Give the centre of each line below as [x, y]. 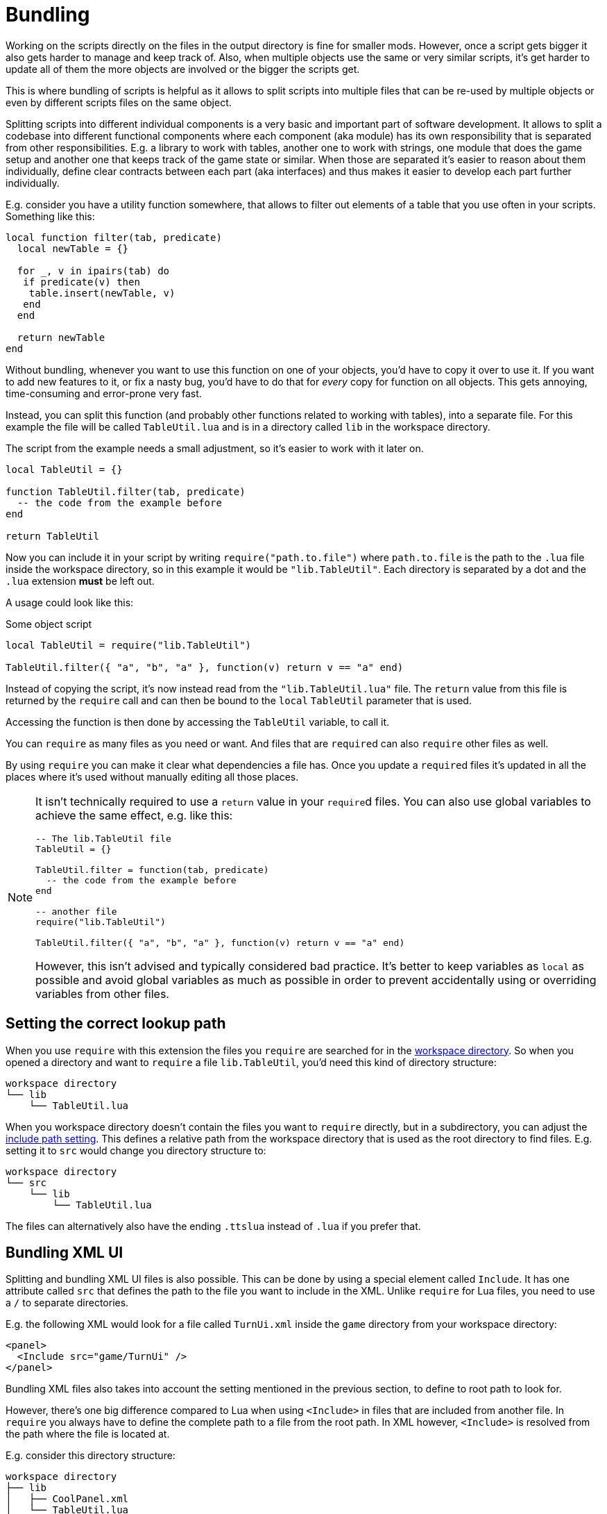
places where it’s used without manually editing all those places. [152, 776]
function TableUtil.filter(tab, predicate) [126, 491]
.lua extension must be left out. [80, 581]
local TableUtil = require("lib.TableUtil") [129, 645]
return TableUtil [52, 536]
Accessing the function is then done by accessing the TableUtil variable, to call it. [198, 722]
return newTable [61, 337]
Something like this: [50, 216]
